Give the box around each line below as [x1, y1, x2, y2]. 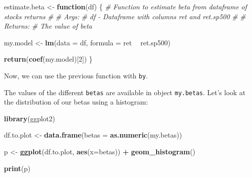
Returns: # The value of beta [4, 21, 92, 31]
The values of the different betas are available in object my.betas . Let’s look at [4, 87, 246, 97]
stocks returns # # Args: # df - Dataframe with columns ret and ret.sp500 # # [4, 11, 246, 21]
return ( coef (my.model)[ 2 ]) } [4, 54, 93, 64]
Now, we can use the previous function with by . [4, 70, 148, 80]
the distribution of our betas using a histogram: [4, 97, 148, 107]
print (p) [4, 163, 31, 173]
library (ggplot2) [4, 113, 55, 123]
